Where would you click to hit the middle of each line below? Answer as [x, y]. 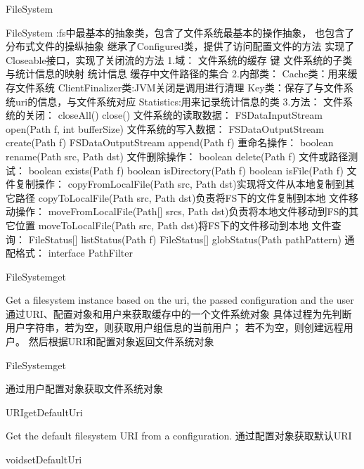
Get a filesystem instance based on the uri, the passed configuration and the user [180, 300]
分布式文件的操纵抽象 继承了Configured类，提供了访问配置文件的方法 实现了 [180, 46]
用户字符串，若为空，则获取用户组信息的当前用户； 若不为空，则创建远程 [175, 327]
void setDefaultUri [44, 460]
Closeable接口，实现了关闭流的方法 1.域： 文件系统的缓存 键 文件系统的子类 [179, 59]
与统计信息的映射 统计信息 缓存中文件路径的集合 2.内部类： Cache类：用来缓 [182, 73]
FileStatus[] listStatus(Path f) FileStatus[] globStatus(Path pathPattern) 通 [191, 239]
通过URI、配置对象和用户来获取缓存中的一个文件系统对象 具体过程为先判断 [179, 313]
